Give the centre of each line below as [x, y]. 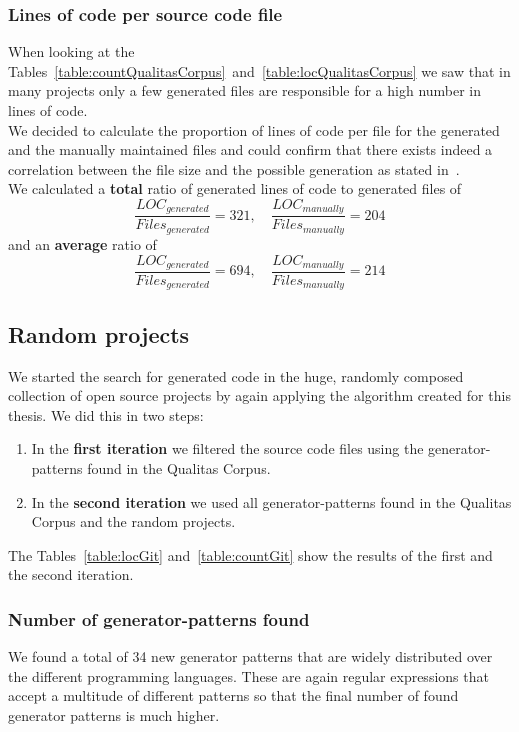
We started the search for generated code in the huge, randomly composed [236, 375]
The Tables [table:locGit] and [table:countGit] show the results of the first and [250, 554]
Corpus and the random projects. [133, 521]
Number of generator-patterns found [159, 618]
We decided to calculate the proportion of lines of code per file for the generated [254, 129]
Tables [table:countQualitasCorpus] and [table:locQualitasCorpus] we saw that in [259, 70]
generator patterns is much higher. [114, 714]
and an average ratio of [82, 243]
